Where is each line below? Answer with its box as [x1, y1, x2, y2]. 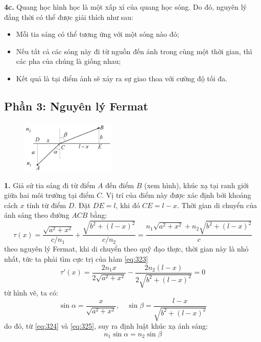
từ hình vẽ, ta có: [4, 287, 58, 298]
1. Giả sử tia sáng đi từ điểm [4, 179, 96, 190]
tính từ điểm [27, 199, 66, 210]
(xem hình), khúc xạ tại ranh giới [144, 179, 249, 190]
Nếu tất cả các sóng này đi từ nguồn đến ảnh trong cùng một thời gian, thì [16, 45, 252, 56]
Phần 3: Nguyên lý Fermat [4, 98, 148, 113]
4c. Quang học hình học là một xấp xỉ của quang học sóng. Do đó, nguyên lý [4, 2, 247, 12]
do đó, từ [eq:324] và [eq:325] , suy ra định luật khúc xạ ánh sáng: [4, 321, 208, 331]
